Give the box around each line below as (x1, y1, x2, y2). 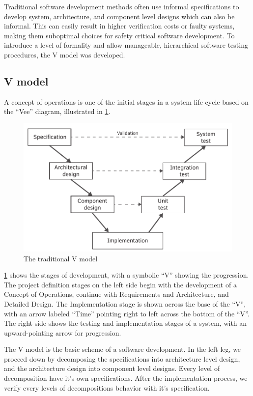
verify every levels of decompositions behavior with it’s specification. (4, 382, 210, 393)
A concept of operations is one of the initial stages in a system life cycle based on (4, 96, 249, 107)
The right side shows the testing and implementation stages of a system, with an (4, 318, 247, 328)
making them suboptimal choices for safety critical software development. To (4, 30, 235, 40)
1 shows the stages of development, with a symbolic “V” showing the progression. (4, 270, 249, 280)
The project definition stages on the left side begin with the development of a (4, 279, 237, 289)
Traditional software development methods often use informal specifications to (4, 1, 239, 11)
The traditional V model (24, 253, 98, 263)
